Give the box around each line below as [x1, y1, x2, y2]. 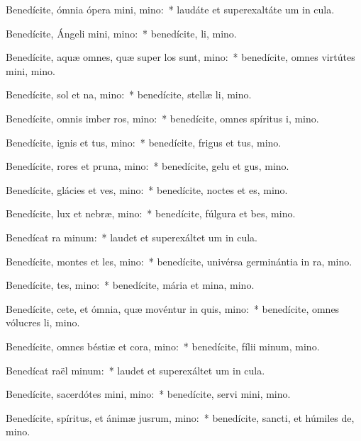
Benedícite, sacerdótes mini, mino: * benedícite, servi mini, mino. [6, 386, 291, 401]
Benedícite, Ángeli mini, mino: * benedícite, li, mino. [6, 25, 237, 40]
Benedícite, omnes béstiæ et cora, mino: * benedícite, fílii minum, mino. [6, 338, 320, 353]
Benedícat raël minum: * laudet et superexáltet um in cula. [6, 362, 265, 377]
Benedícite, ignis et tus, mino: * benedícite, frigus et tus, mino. [6, 134, 282, 149]
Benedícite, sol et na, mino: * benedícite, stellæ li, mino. [6, 87, 252, 102]
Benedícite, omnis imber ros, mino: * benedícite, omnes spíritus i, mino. [6, 110, 319, 125]
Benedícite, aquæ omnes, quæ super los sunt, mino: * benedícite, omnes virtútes [6, 50, 355, 64]
